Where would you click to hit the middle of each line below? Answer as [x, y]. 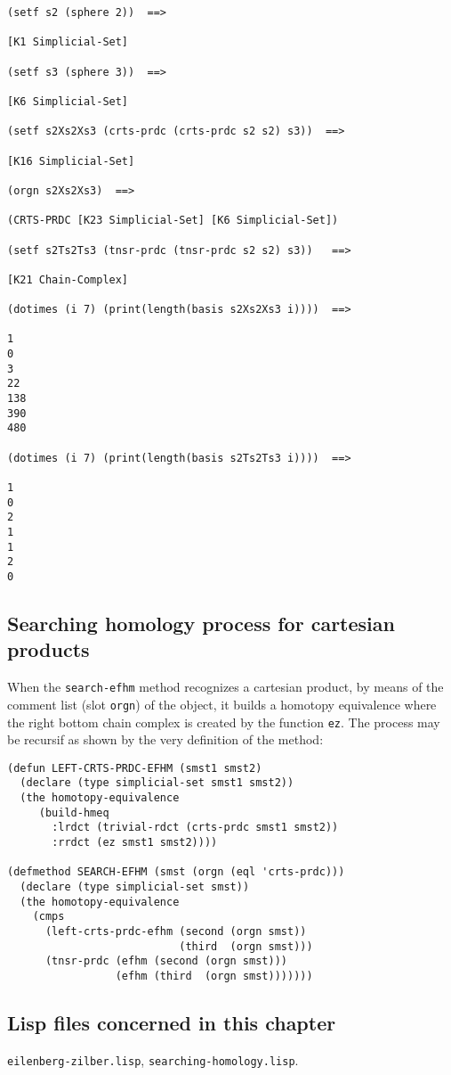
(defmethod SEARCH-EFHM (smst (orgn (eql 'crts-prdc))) [176, 872]
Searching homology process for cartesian [201, 623]
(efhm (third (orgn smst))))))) [214, 976]
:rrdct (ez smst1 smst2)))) [135, 843]
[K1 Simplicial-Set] [68, 42]
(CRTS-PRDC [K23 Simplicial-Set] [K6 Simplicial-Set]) [173, 221]
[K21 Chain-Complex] [68, 279]
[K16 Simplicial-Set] [71, 161]
